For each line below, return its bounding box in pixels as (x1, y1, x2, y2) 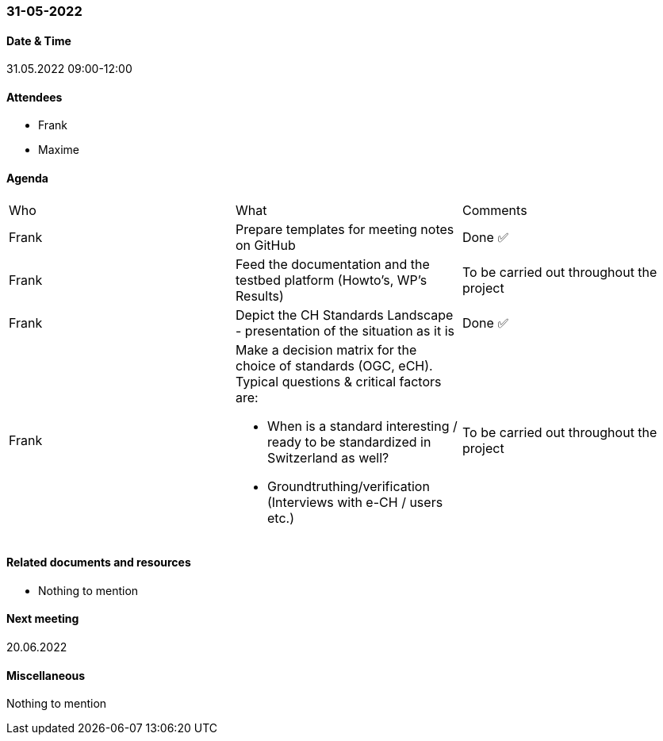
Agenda (6, 171, 48, 186)
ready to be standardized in (266, 433, 431, 450)
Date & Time (6, 33, 71, 48)
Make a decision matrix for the (235, 341, 417, 358)
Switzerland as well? (266, 449, 389, 466)
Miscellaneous (6, 668, 86, 682)
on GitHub (235, 236, 296, 253)
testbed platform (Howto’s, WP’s (235, 271, 427, 288)
